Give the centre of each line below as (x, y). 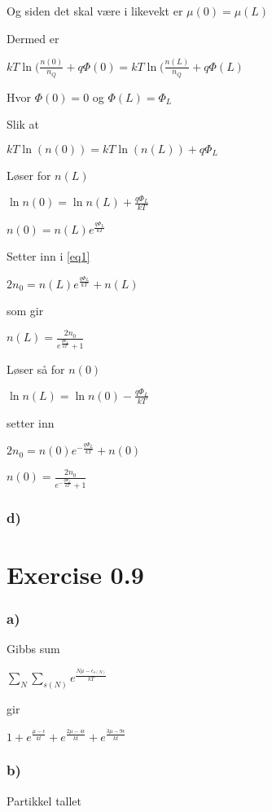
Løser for (29, 175)
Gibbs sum (33, 649)
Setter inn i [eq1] (48, 256)
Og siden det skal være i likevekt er (95, 11)
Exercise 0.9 (75, 574)
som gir (25, 310)
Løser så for (36, 369)
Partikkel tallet (44, 800)
